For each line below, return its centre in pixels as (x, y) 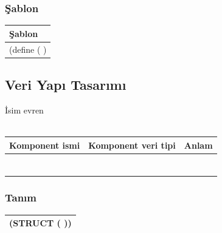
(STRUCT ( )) (40, 223)
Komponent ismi (45, 145)
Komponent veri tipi (132, 145)
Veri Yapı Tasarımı (66, 85)
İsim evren (24, 110)
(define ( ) (28, 49)
